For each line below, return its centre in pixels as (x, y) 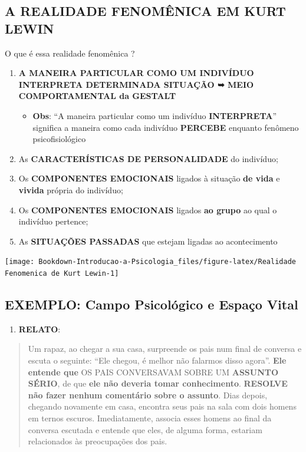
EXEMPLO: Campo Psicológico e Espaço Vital (152, 304)
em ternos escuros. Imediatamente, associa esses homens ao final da (150, 418)
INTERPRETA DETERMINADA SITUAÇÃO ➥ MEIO (136, 84)
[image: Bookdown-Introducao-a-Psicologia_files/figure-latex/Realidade (150, 262)
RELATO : (40, 329)
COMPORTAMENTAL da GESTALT (97, 96)
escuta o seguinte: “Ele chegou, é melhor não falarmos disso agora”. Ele (157, 360)
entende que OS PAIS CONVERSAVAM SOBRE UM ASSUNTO (153, 372)
